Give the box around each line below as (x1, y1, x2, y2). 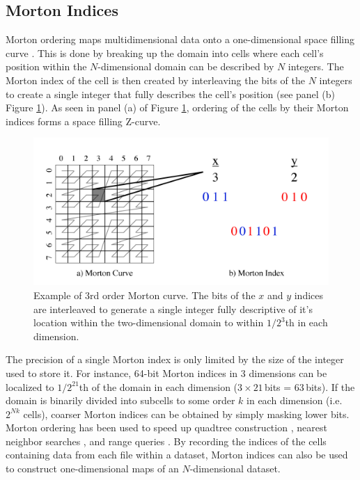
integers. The (288, 59, 344, 74)
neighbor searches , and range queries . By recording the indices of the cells (6, 433, 327, 448)
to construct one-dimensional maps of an (6, 461, 179, 476)
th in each (285, 315, 328, 330)
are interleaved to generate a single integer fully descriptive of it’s (33, 301, 313, 316)
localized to (6, 379, 54, 394)
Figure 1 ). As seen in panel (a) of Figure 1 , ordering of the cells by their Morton (6, 100, 349, 115)
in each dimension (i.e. (246, 393, 343, 408)
